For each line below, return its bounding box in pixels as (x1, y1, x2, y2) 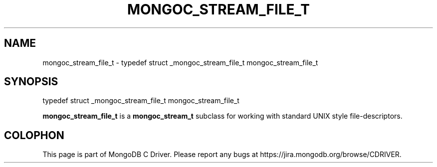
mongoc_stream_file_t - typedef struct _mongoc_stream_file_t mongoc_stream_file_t (42, 58, 318, 67)
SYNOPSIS (4, 75, 58, 88)
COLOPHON (4, 129, 64, 142)
